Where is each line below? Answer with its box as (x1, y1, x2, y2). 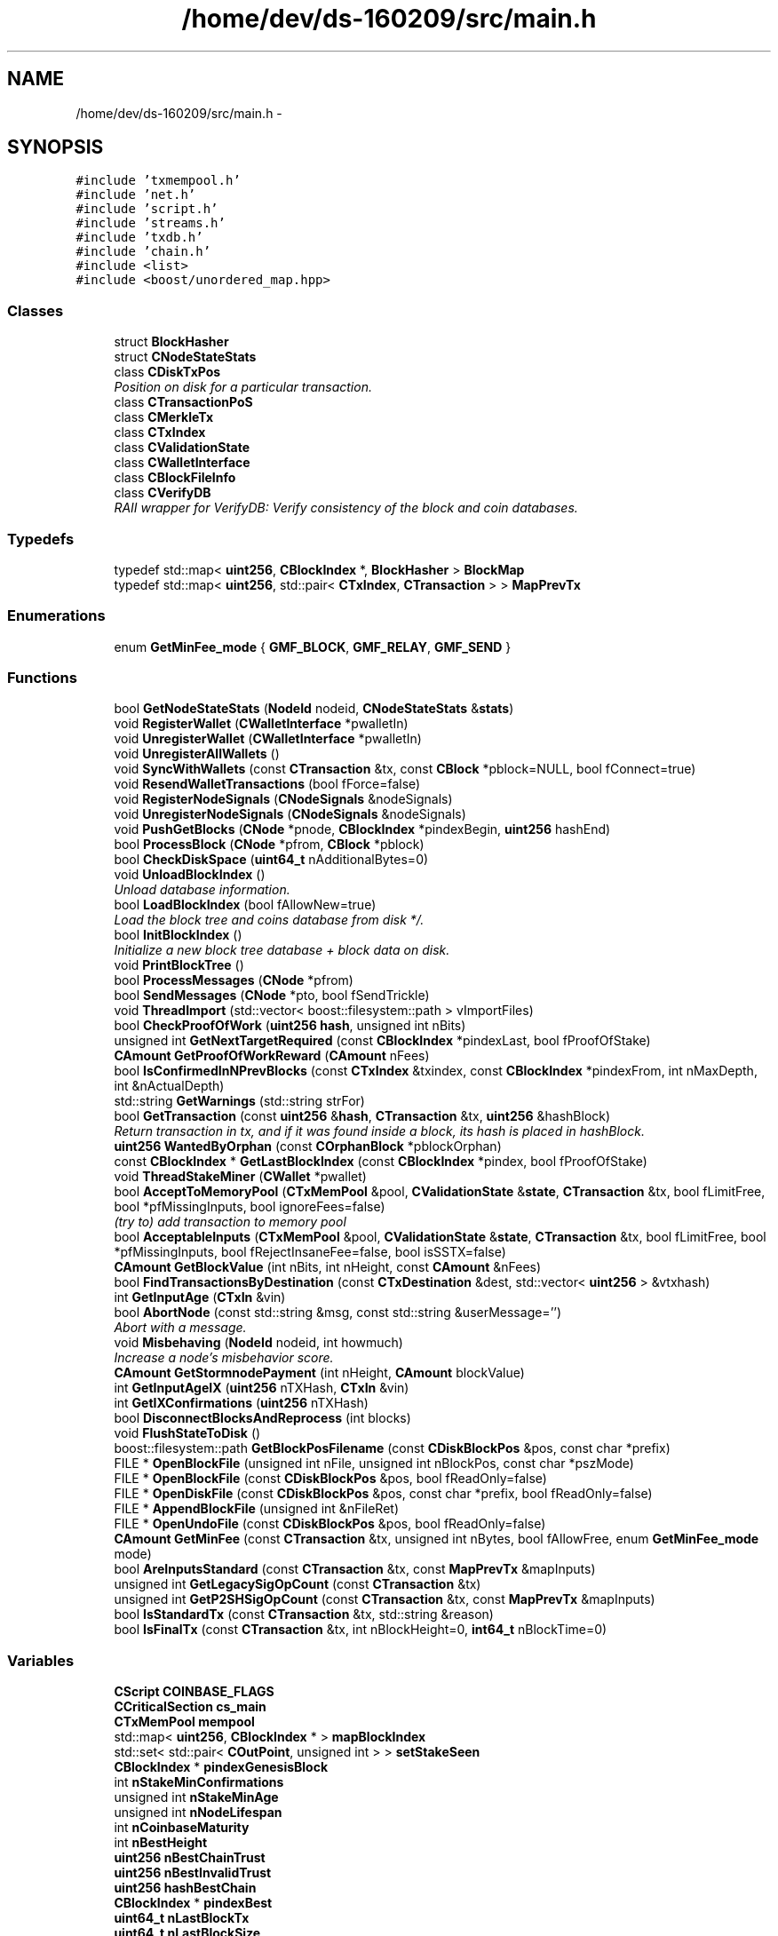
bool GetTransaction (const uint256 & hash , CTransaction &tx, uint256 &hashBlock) (114, 1108, 611, 1124)
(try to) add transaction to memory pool (114, 1214, 346, 1230)
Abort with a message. (114, 1320, 247, 1336)
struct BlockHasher (114, 334, 229, 350)
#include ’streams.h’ (75, 216, 226, 231)
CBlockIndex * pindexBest (114, 1895, 273, 1911)
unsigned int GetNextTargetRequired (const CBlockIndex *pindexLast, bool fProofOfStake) (114, 1033, 651, 1049)
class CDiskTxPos (114, 364, 221, 380)
